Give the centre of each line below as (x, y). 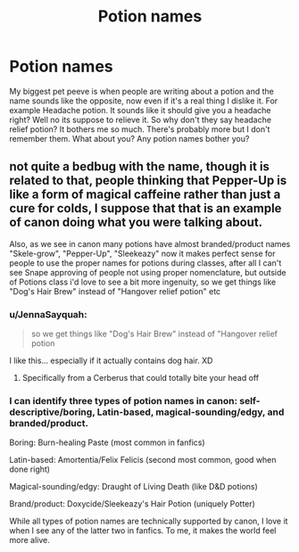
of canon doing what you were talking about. (136, 222)
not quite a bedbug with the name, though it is (140, 167)
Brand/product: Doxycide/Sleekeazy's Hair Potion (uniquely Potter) (133, 504)
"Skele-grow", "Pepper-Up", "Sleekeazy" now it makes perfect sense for (142, 253)
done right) (30, 469)
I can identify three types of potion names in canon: (124, 400)
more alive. (30, 540)
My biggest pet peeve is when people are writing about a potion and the (141, 91)
